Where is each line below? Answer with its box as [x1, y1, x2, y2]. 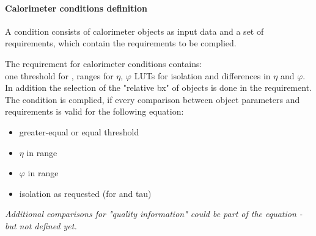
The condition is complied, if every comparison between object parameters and [5, 93, 300, 105]
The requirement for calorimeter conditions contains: [5, 57, 202, 70]
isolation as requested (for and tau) [19, 187, 152, 199]
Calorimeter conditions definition [5, 1, 147, 14]
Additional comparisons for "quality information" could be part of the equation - [5, 207, 303, 220]
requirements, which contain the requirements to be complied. [5, 37, 237, 49]
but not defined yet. [5, 219, 77, 232]
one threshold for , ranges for [5, 69, 114, 82]
